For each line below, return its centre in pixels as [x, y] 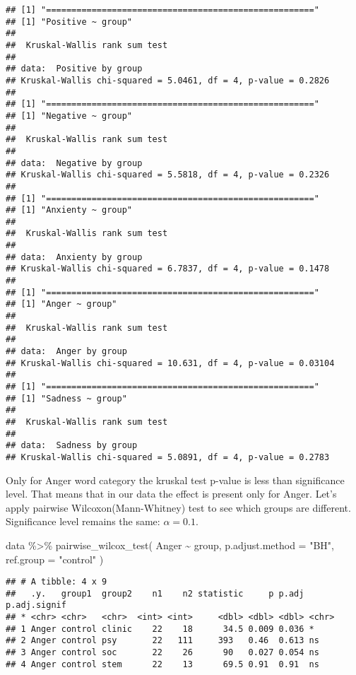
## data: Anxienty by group [74, 257]
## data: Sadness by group [72, 446]
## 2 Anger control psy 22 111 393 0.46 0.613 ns [162, 641]
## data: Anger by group [66, 352]
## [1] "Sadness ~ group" [66, 398]
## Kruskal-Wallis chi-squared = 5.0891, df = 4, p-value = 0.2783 [168, 457]
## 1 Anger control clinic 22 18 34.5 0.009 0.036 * [160, 629]
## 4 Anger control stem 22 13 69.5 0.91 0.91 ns [162, 664]
